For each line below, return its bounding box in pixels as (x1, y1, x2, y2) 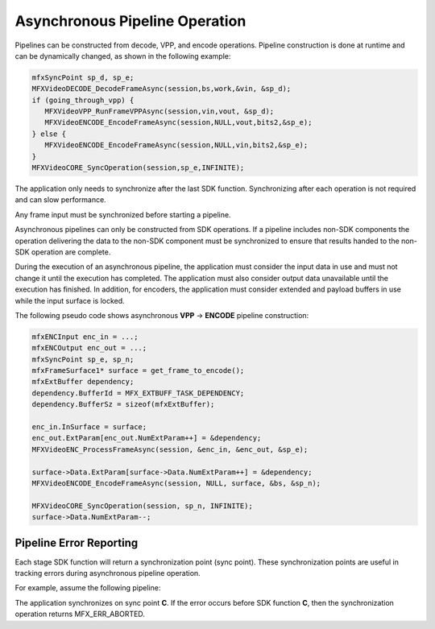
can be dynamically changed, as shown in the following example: (14, 51, 231, 60)
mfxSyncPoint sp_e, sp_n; (31, 354, 135, 364)
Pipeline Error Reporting (14, 536, 139, 549)
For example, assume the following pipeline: (14, 583, 161, 593)
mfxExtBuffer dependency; (31, 377, 135, 387)
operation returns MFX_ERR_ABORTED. (14, 609, 145, 619)
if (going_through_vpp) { (31, 95, 135, 105)
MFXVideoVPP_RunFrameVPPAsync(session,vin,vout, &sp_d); (44, 107, 275, 116)
